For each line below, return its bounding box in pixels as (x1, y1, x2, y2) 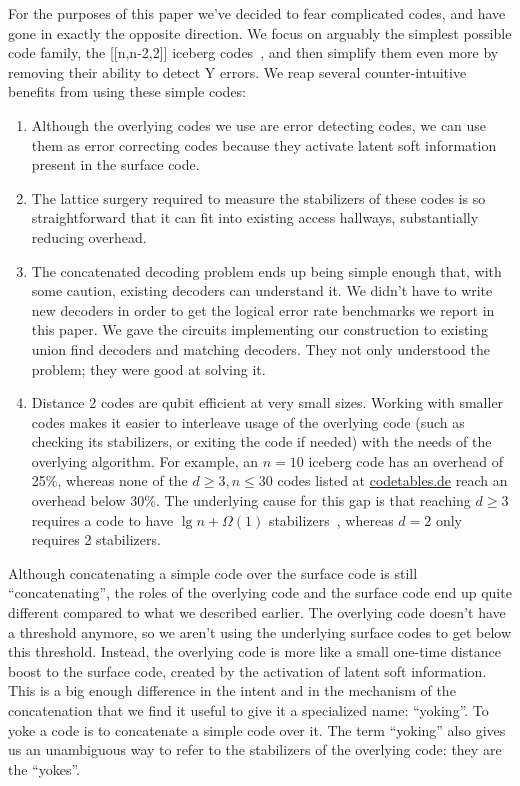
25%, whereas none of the (31, 470, 188, 491)
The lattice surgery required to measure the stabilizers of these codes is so (31, 187, 486, 208)
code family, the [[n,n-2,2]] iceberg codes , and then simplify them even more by (8, 42, 499, 63)
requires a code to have (31, 509, 174, 530)
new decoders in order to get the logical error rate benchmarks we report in (31, 299, 495, 320)
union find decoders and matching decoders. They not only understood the (31, 338, 490, 359)
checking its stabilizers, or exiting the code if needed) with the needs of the (31, 431, 492, 452)
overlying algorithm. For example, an (31, 450, 259, 471)
